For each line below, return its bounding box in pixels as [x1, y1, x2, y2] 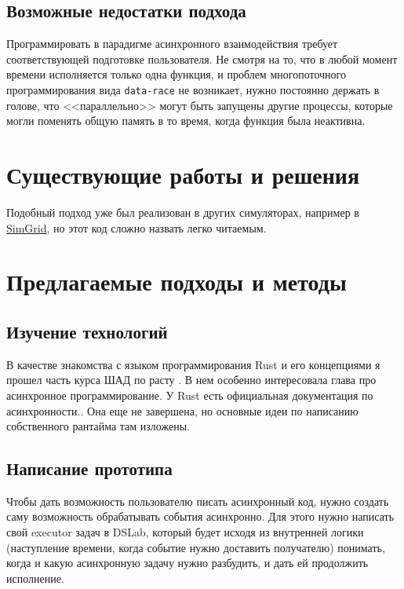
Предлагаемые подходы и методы [6, 265, 347, 298]
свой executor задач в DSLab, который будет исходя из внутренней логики [6, 524, 364, 540]
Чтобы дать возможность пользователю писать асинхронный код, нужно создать [6, 492, 389, 509]
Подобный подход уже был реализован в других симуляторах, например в [6, 203, 359, 220]
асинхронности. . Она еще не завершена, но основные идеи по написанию [6, 402, 359, 419]
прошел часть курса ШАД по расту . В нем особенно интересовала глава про [6, 371, 377, 388]
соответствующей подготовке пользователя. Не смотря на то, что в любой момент [6, 50, 398, 67]
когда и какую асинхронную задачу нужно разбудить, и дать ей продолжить [6, 554, 369, 571]
